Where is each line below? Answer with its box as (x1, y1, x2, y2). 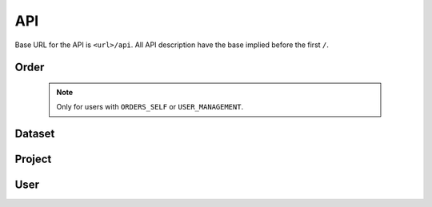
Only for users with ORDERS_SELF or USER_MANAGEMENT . (56, 102, 244, 112)
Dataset (14, 127, 55, 141)
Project (14, 153, 52, 166)
